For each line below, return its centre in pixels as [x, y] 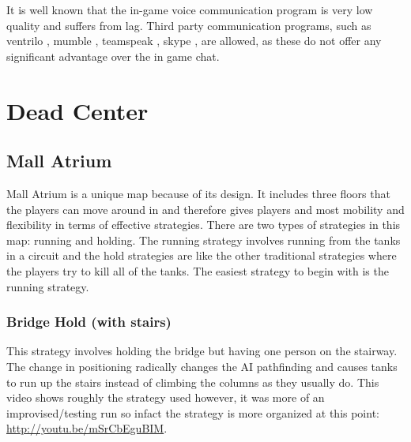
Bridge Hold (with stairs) [89, 322]
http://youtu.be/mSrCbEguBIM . [87, 428]
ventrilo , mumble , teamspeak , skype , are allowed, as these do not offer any [194, 41]
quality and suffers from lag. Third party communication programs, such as [189, 25]
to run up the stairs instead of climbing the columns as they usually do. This [193, 382]
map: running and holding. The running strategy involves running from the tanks [204, 240]
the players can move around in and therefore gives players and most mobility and [205, 209]
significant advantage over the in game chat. [113, 56]
